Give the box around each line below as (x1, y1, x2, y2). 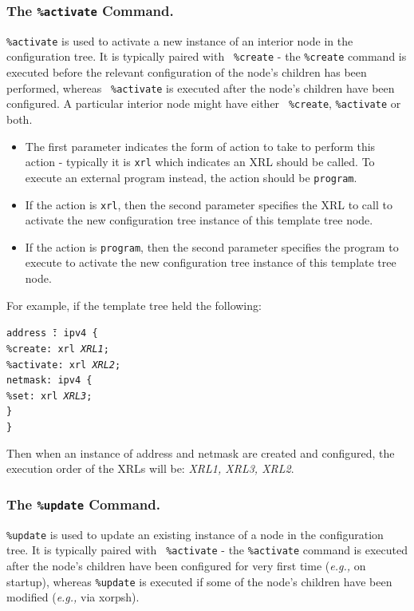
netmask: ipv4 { (6, 375, 93, 387)
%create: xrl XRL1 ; (6, 343, 109, 355)
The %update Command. (6, 494, 160, 514)
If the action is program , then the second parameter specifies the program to (25, 238, 399, 255)
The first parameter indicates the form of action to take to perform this (25, 137, 376, 154)
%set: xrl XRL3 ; (6, 390, 93, 402)
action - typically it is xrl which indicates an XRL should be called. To (25, 153, 375, 170)
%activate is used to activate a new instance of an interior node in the (6, 32, 353, 49)
